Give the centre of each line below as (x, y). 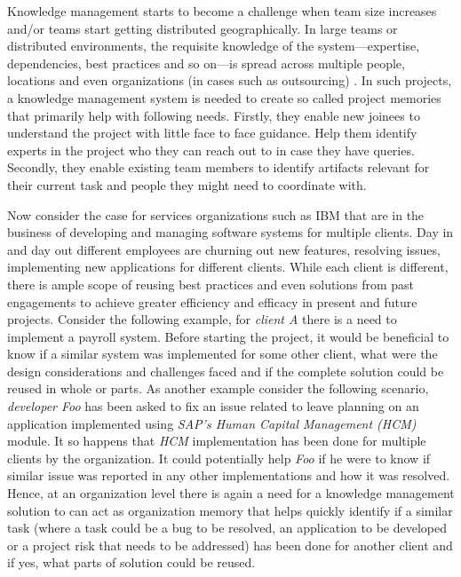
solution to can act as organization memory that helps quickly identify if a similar (230, 510)
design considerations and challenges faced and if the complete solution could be (226, 371)
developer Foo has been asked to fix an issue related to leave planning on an (213, 406)
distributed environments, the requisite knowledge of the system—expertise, (214, 46)
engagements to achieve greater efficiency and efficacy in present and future (212, 301)
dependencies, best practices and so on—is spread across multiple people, (206, 63)
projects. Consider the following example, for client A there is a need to (202, 319)
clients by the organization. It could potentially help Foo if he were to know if (219, 458)
